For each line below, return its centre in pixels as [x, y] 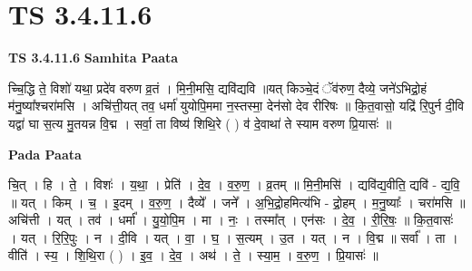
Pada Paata [45, 154]
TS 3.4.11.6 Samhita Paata [93, 58]
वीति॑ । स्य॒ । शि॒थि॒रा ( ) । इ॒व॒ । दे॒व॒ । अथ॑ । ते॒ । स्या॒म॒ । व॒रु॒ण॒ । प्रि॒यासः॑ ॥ [193, 255]
